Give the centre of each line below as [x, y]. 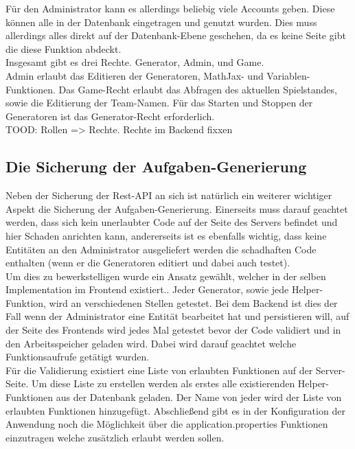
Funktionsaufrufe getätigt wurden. [78, 357]
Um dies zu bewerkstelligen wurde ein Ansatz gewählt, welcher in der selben [166, 276]
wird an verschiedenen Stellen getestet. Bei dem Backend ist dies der [193, 302]
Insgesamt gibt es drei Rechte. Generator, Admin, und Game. [135, 62]
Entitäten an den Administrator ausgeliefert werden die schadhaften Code [161, 249]
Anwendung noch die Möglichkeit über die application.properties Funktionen [167, 424]
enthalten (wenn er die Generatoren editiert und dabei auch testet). [148, 263]
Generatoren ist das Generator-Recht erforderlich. [110, 116]
